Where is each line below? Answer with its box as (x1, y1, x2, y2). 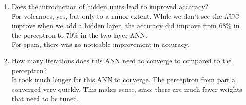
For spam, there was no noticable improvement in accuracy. (11, 39, 189, 49)
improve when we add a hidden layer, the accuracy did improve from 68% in (11, 20, 240, 30)
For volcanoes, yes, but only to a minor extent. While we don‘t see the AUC (11, 11, 239, 21)
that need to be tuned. (11, 93, 79, 104)
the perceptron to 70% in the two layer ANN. (11, 30, 147, 40)
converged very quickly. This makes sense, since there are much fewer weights (11, 84, 242, 94)
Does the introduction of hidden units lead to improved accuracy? (11, 1, 208, 11)
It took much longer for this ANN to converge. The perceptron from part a (11, 75, 236, 85)
